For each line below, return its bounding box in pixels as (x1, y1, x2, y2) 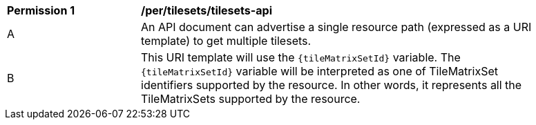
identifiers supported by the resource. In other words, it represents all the (141, 78, 522, 92)
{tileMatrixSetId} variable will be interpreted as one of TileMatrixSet (141, 64, 498, 78)
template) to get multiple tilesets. (141, 34, 312, 48)
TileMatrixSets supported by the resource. (141, 92, 361, 106)
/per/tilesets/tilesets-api (141, 3, 272, 17)
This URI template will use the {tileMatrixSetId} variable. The (141, 50, 461, 64)
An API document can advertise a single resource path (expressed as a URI (141, 20, 532, 34)
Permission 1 (7, 3, 75, 17)
